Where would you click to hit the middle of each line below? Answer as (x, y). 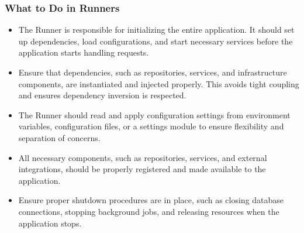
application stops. (50, 223)
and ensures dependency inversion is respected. (102, 95)
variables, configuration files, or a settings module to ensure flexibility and (151, 126)
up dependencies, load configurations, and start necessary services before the (156, 41)
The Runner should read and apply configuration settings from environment (154, 114)
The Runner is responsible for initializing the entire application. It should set (156, 30)
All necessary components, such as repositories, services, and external (143, 157)
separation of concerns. (59, 137)
